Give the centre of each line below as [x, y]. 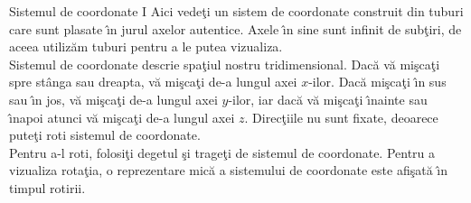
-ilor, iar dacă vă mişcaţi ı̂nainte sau [328, 99]
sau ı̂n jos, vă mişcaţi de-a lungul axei [113, 99]
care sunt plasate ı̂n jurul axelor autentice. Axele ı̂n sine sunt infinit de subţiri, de [235, 28]
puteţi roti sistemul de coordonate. [105, 135]
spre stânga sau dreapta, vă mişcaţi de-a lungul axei [153, 82]
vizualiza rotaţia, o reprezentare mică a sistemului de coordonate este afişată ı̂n [229, 170]
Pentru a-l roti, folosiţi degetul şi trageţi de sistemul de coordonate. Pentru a [222, 152]
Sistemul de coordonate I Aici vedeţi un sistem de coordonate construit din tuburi [236, 11]
